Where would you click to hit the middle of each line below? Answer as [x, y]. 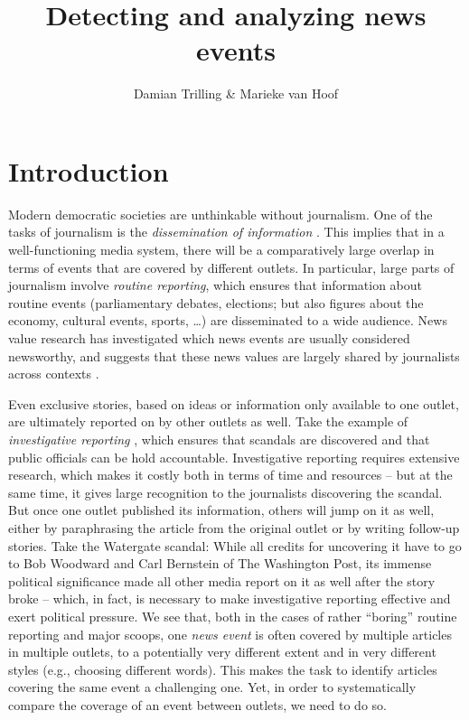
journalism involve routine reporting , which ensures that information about [215, 285]
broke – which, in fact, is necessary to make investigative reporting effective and [230, 598]
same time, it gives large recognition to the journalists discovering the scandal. [225, 492]
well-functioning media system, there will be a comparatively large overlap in [221, 250]
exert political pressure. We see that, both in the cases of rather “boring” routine [233, 616]
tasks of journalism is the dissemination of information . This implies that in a [226, 232]
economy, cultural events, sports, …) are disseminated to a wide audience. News [228, 320]
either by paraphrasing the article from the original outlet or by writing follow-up [234, 527]
